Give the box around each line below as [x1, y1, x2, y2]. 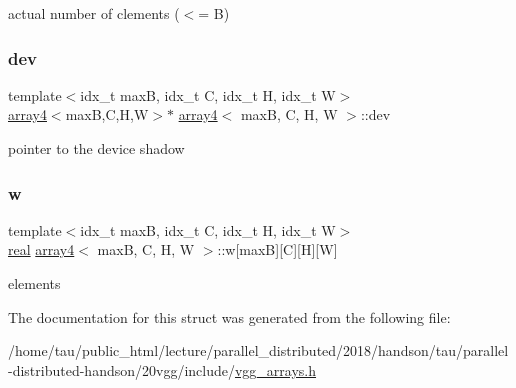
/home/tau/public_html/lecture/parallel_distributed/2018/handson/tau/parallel [8, 340, 509, 361]
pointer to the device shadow [8, 138, 185, 158]
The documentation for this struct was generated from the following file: [8, 306, 451, 327]
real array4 [8, 239, 75, 260]
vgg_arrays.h [234, 359, 317, 380]
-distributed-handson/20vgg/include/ [8, 359, 235, 380]
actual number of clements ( [8, 3, 180, 23]
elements [8, 273, 61, 293]
